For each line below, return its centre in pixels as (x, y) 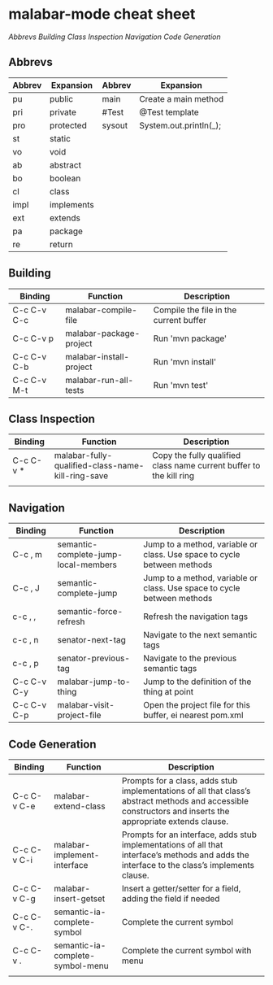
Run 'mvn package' (190, 338)
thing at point (169, 692)
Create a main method (182, 98)
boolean (65, 178)
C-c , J (26, 588)
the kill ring (173, 476)
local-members (87, 564)
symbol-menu (81, 966)
